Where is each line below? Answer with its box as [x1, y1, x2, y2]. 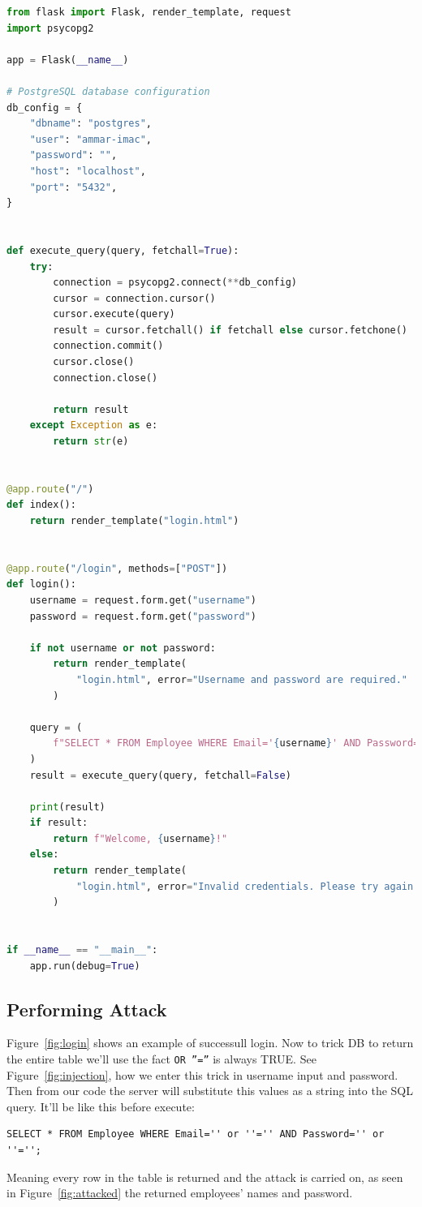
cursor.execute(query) [53, 308, 175, 320]
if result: [29, 817, 88, 829]
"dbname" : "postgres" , [29, 118, 153, 130]
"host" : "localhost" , [29, 165, 146, 177]
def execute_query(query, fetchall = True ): [6, 244, 239, 256]
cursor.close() [53, 356, 135, 368]
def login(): [6, 578, 76, 591]
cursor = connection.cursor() [53, 292, 216, 304]
